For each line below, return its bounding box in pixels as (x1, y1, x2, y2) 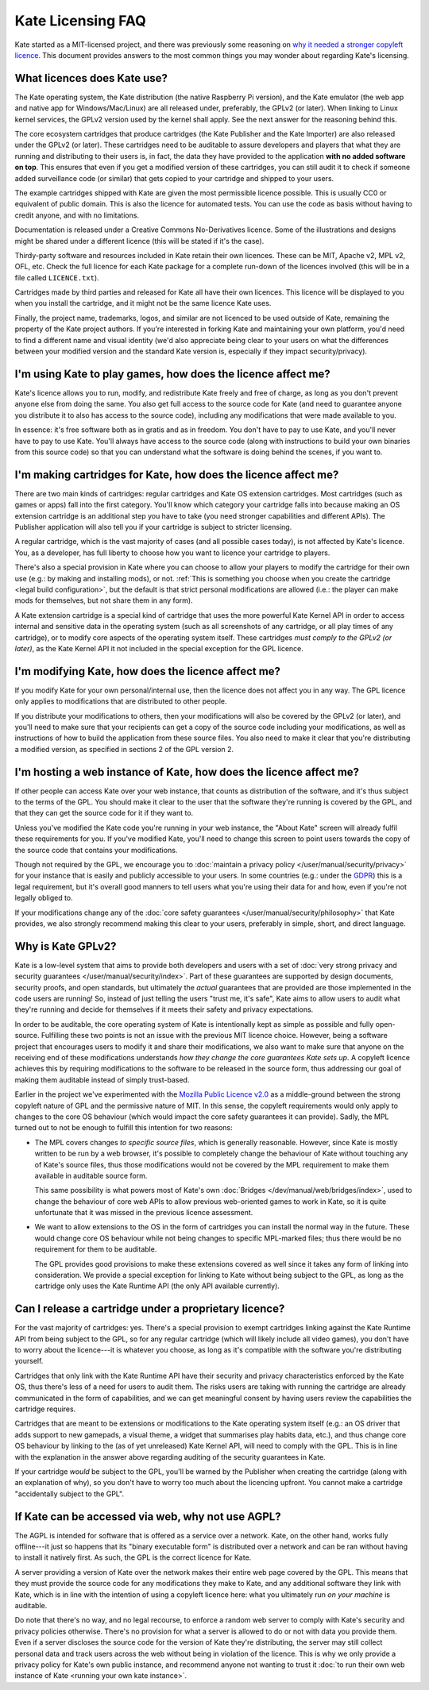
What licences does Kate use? (14, 71, 168, 85)
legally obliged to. (14, 893, 73, 903)
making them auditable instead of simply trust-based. (14, 1075, 190, 1084)
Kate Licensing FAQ (14, 12, 147, 29)
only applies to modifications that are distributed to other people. (14, 696, 227, 706)
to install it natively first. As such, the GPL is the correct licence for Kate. (14, 1553, 252, 1562)
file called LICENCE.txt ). (14, 272, 99, 282)
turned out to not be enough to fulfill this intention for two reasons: (14, 1123, 233, 1132)
